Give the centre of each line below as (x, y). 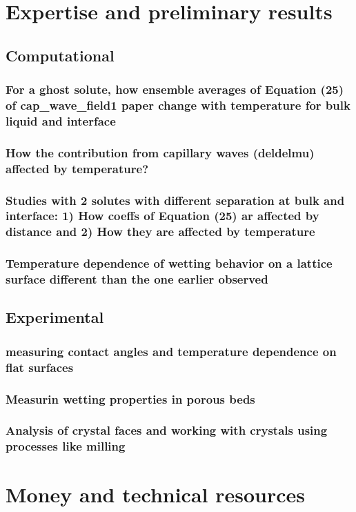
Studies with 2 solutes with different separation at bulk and (175, 200)
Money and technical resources (156, 494)
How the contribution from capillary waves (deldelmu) (160, 152)
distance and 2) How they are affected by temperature (160, 232)
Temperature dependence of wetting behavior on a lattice (169, 263)
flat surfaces (40, 367)
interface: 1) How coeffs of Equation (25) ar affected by (162, 216)
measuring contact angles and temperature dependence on (171, 351)
